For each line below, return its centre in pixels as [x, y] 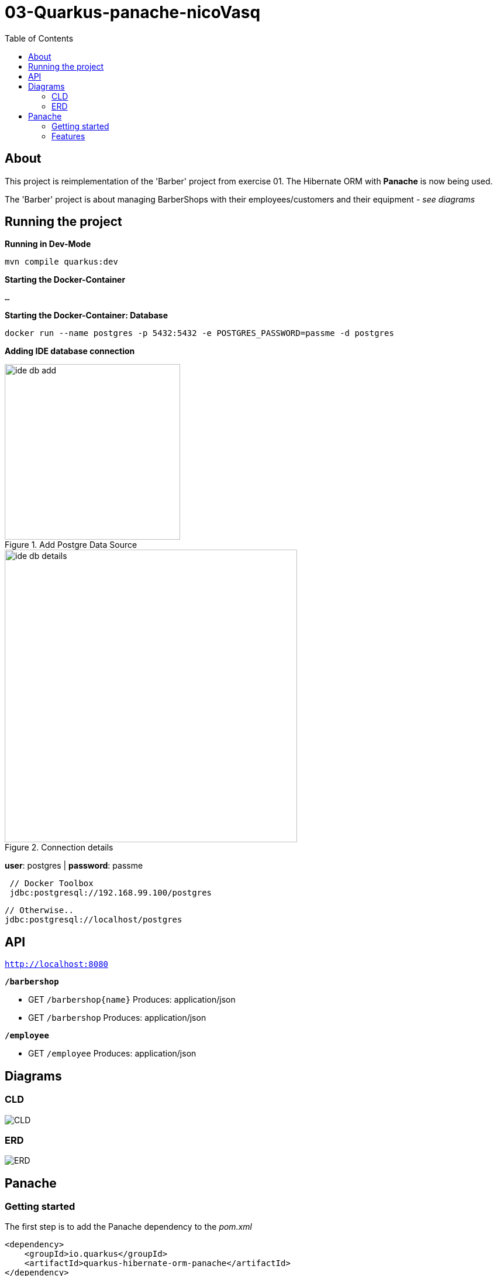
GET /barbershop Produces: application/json [117, 1018]
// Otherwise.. [39, 910]
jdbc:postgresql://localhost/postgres [94, 920]
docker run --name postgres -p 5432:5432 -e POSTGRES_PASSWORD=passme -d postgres [199, 333]
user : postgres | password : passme [74, 866]
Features [68, 136]
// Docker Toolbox [51, 884]
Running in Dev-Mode [48, 244]
